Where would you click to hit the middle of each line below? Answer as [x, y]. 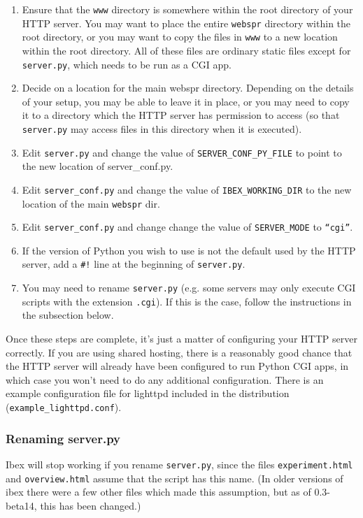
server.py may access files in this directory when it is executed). [162, 129]
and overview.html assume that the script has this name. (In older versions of [175, 478]
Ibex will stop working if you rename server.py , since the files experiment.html [179, 464]
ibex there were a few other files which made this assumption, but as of [158, 492]
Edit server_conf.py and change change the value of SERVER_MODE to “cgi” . [187, 227]
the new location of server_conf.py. [98, 166]
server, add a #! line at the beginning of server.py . [134, 264]
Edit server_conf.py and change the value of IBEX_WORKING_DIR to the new [187, 189]
